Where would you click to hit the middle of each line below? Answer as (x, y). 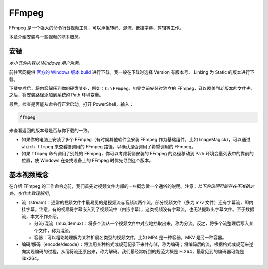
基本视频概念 (29, 175)
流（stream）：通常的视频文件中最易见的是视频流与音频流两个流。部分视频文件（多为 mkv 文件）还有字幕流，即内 (137, 203)
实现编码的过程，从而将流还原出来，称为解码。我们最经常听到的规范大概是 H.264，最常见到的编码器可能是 (135, 251)
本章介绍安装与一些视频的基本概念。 (46, 37)
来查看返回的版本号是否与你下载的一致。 (50, 130)
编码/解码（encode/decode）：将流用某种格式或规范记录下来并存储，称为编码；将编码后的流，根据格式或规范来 (135, 244)
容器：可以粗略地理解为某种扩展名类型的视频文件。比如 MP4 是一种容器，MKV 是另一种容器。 (130, 237)
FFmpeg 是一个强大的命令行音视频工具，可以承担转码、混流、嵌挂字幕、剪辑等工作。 (96, 28)
